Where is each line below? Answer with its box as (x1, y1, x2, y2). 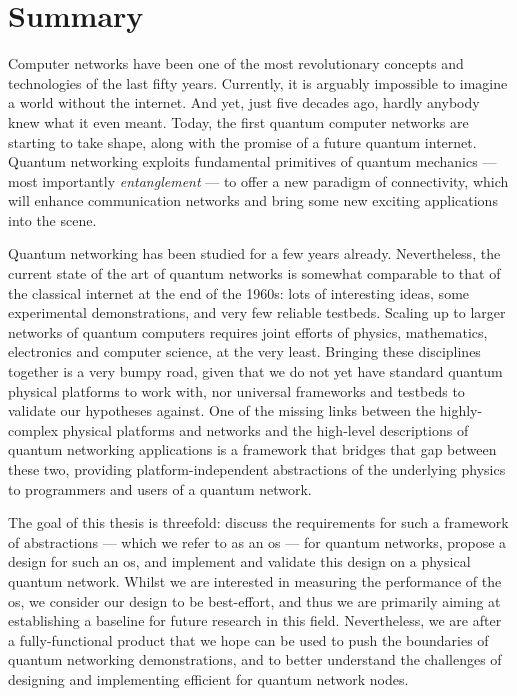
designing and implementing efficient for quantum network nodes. (8, 668, 409, 689)
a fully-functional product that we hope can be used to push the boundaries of (8, 629, 489, 650)
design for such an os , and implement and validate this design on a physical (8, 551, 471, 572)
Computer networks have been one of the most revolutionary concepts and (8, 53, 464, 74)
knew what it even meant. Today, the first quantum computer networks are (8, 111, 469, 132)
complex (8, 419, 59, 440)
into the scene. (8, 209, 97, 230)
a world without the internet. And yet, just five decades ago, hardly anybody (8, 92, 480, 113)
